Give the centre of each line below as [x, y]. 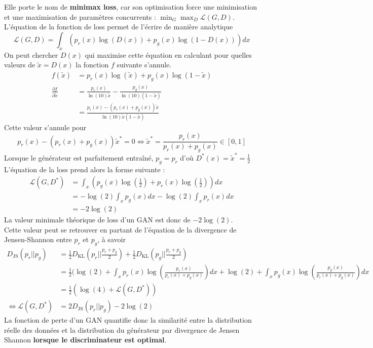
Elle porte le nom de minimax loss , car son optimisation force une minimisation [130, 7]
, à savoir [111, 239]
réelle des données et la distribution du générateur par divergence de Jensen [122, 330]
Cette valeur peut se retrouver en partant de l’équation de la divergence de [120, 229]
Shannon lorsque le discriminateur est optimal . [85, 340]
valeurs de [20, 65]
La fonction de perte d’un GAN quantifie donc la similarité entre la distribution [128, 320]
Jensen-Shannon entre [38, 239]
